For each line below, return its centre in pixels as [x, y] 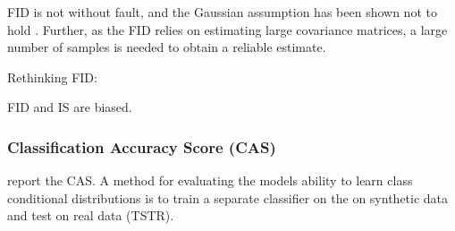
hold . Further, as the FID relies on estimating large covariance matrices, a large [227, 29]
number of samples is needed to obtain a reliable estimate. [167, 47]
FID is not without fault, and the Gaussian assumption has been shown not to [222, 12]
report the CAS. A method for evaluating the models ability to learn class [210, 180]
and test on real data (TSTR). [91, 215]
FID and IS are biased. [70, 107]
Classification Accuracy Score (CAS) [142, 146]
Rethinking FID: [52, 77]
